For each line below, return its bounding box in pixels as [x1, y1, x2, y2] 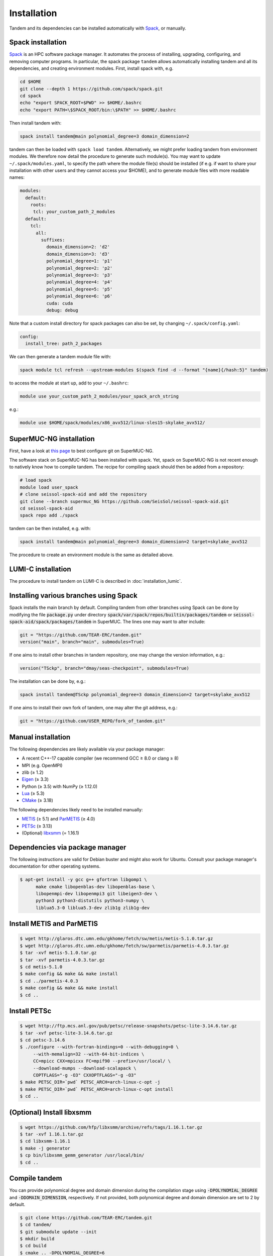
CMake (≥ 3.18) [22, 797, 54, 803]
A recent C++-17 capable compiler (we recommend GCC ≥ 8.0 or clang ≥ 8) [22, 755, 179, 761]
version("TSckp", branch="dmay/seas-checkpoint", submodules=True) [20, 666, 190, 671]
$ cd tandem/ [20, 1222, 52, 1228]
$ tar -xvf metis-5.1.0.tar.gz [20, 950, 97, 956]
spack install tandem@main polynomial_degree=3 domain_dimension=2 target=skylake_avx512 [20, 539, 248, 545]
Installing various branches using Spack [9, 591, 138, 600]
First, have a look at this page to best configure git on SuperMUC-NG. [9, 448, 154, 454]
